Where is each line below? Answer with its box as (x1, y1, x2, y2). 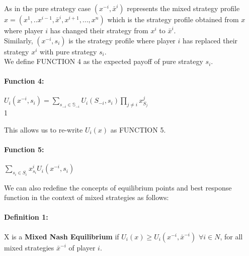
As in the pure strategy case (4, 3, 91, 13)
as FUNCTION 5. (110, 124, 166, 135)
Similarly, (4, 35, 33, 45)
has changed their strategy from (50, 25, 148, 35)
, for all (220, 231, 243, 241)
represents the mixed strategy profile (127, 3, 240, 13)
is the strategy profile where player (68, 35, 176, 45)
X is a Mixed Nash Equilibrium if (4, 231, 119, 241)
